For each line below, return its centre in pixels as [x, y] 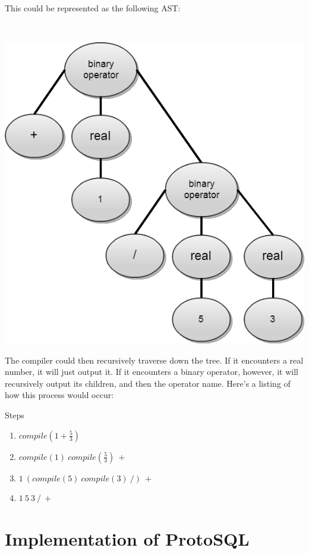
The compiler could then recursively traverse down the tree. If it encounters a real [154, 360]
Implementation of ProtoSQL [127, 538]
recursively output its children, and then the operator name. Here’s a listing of [148, 383]
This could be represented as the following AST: [93, 8]
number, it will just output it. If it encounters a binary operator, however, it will [152, 372]
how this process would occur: [59, 395]
